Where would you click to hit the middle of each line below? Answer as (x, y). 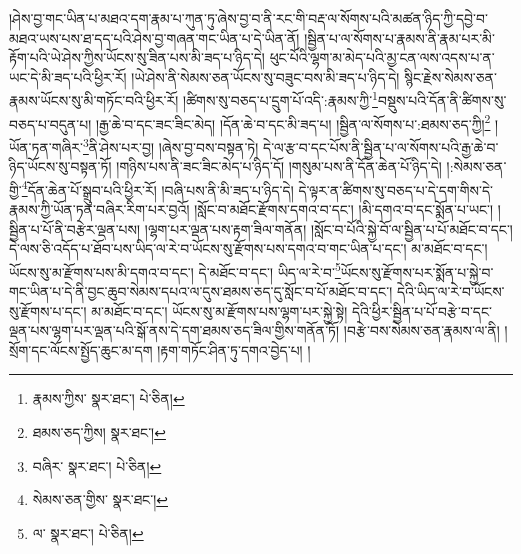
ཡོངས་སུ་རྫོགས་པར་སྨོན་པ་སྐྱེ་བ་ (417, 271)
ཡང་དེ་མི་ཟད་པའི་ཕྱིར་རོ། (68, 76)
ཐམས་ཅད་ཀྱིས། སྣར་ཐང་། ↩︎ (99, 431)
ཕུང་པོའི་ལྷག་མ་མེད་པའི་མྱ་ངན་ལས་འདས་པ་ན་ (382, 57)
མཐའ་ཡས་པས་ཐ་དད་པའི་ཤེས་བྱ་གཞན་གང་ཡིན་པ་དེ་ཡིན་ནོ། (154, 37)
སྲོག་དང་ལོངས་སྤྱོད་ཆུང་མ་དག (81, 349)
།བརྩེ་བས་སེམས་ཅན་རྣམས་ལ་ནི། (421, 330)
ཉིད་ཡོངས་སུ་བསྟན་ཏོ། (60, 166)
